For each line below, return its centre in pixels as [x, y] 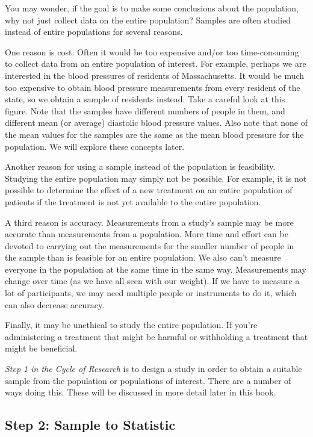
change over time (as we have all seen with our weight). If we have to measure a [152, 281]
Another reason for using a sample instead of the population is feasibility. [140, 166]
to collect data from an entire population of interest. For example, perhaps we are [156, 64]
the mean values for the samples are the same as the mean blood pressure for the [154, 134]
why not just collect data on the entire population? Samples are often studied [148, 20]
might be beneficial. [41, 348]
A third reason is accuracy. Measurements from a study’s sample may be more [149, 222]
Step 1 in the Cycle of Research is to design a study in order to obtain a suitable [153, 369]
